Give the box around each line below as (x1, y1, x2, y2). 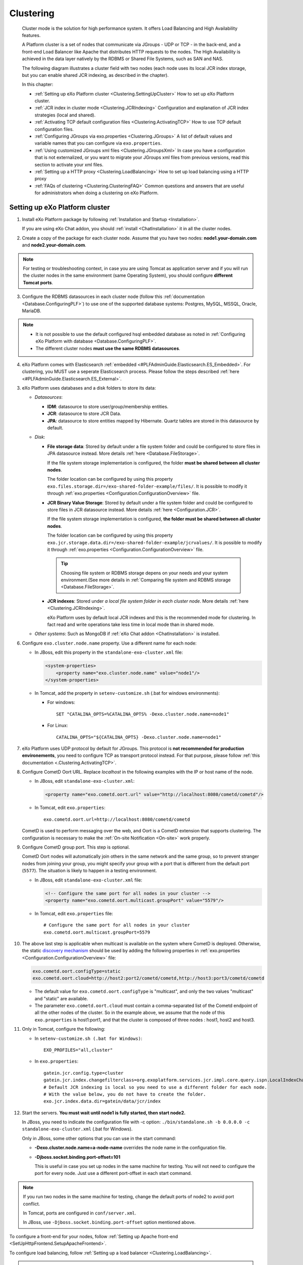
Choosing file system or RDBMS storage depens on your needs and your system (61, 570, 228, 576)
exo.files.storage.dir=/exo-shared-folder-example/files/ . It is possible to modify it (47, 483, 247, 489)
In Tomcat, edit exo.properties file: (34, 910, 113, 916)
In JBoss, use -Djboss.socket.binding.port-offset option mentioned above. (23, 1219, 196, 1226)
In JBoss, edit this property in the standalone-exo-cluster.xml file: (34, 649, 183, 655)
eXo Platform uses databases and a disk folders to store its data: (22, 385, 156, 391)
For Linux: (47, 723, 68, 729)
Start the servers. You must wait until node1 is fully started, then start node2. (22, 1110, 186, 1116)
